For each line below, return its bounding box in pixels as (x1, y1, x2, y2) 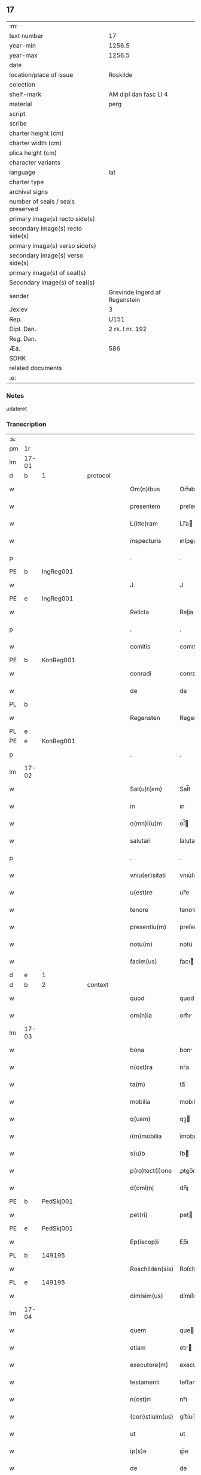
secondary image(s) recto (9, 224, 83, 233)
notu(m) (130, 940, 153, 948)
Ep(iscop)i (130, 1238, 159, 1246)
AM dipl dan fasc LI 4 (108, 90, 169, 98)
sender (9, 292, 29, 300)
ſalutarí (179, 837, 199, 845)
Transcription (6, 420, 47, 428)
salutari (130, 837, 151, 845)
